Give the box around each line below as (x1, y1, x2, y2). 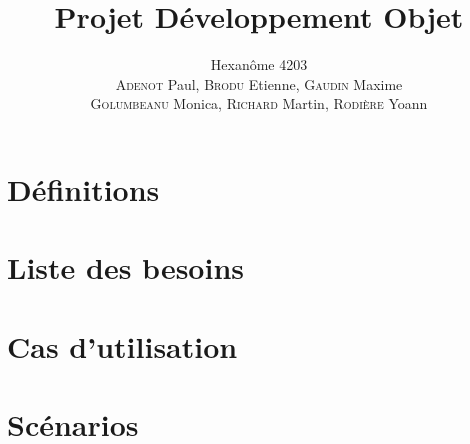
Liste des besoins (7, 247, 244, 288)
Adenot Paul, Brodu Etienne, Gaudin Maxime (115, 73, 403, 94)
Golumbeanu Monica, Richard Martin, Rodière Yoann (90, 93, 428, 114)
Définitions (7, 168, 160, 209)
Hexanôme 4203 (210, 54, 308, 75)
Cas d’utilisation (7, 325, 238, 366)
